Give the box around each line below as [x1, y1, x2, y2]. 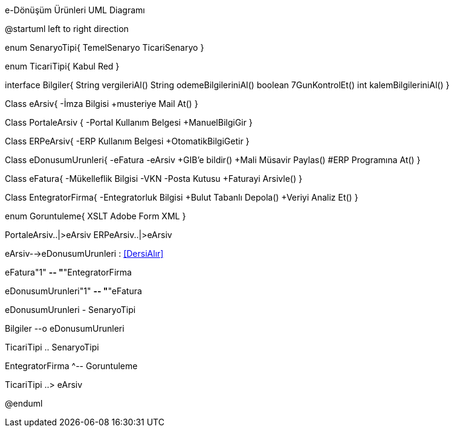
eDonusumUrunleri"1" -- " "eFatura [5, 286, 142, 296]
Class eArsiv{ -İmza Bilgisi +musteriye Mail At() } [5, 98, 198, 109]
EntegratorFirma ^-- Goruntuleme [5, 361, 138, 371]
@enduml [5, 398, 43, 408]
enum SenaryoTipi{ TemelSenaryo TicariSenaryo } [5, 42, 204, 53]
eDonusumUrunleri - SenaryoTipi [5, 305, 136, 315]
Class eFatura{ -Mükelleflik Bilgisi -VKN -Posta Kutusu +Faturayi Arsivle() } [5, 173, 302, 184]
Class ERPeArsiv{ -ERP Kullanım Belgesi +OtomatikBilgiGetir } [5, 136, 250, 146]
